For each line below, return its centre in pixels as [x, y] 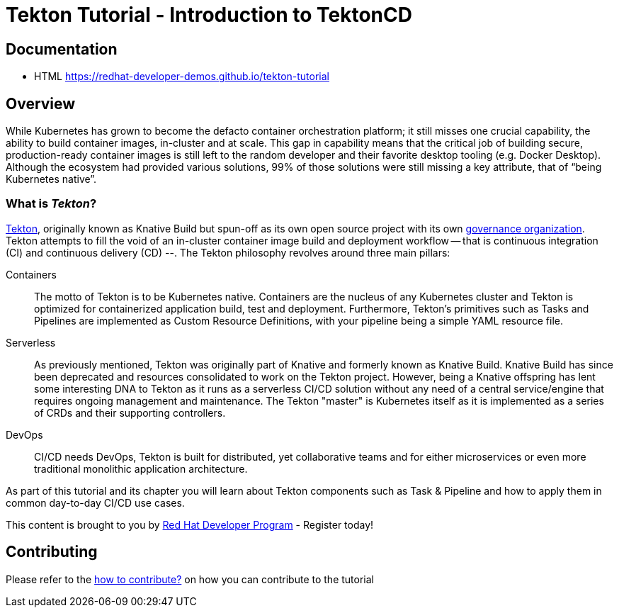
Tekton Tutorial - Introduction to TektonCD [209, 15]
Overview [41, 103]
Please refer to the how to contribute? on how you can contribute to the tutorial [190, 579]
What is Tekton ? [51, 204]
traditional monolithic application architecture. [141, 468]
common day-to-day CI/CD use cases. [95, 502]
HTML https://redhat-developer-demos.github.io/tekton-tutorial [182, 77]
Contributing [52, 552]
